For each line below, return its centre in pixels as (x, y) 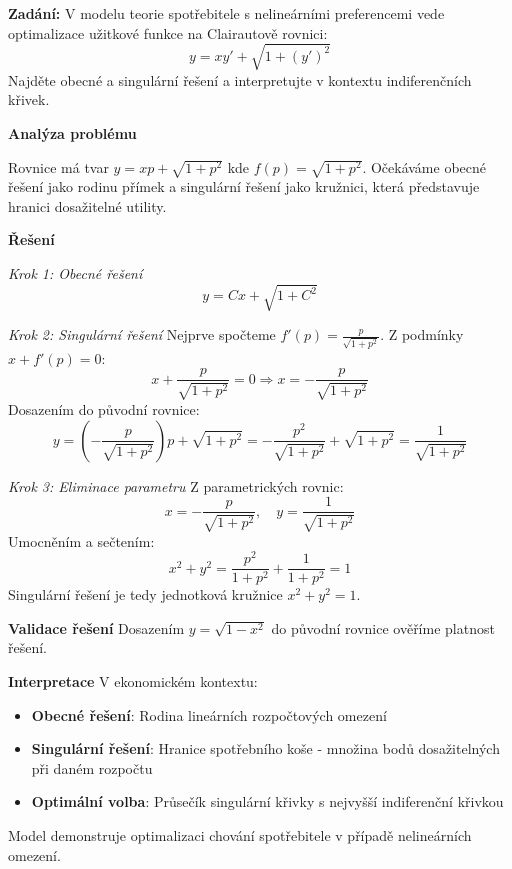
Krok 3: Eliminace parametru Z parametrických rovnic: (176, 485)
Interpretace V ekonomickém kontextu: (133, 681)
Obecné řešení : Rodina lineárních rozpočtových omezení (209, 714)
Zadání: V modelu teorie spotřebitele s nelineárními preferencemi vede (226, 13)
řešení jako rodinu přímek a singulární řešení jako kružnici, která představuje (244, 186)
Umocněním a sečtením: (81, 540)
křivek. (29, 99)
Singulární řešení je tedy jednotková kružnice (145, 594)
